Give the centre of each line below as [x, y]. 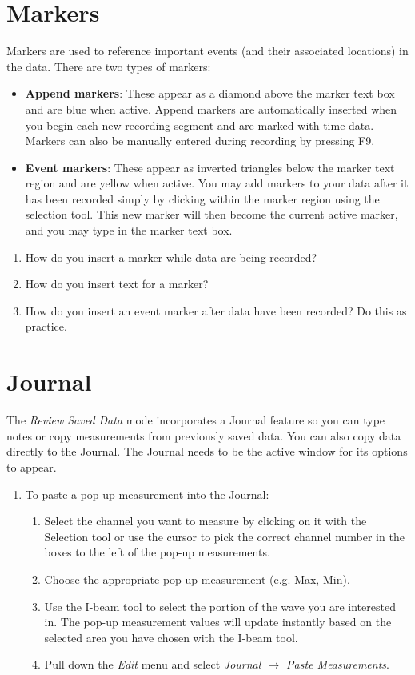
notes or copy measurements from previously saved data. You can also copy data [204, 435]
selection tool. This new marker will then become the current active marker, [211, 214]
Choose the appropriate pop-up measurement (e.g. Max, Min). [197, 579]
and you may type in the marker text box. [129, 230]
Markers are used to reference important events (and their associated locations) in [207, 51]
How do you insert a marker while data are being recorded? [171, 257]
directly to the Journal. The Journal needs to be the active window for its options [207, 451]
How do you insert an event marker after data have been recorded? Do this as [216, 310]
